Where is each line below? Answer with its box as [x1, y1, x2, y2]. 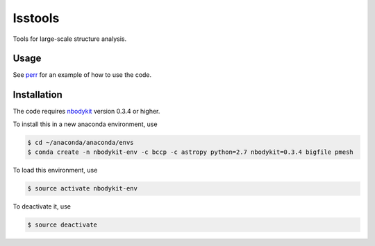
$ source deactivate [27, 221, 97, 229]
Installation [12, 89, 62, 100]
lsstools [12, 10, 60, 26]
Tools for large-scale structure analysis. [12, 35, 127, 43]
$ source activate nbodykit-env [27, 184, 138, 193]
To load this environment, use [12, 166, 98, 175]
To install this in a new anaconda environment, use [12, 120, 158, 128]
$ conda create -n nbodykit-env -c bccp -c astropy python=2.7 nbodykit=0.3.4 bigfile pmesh [27, 148, 353, 156]
